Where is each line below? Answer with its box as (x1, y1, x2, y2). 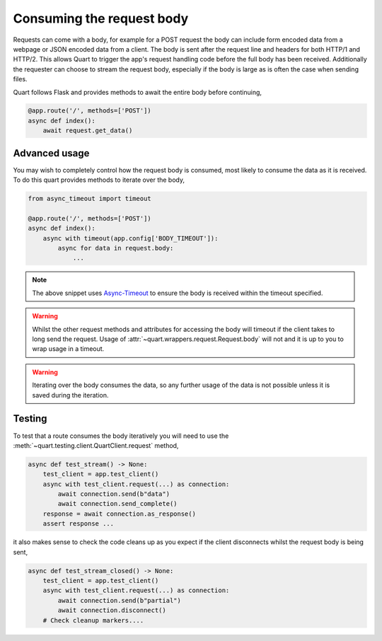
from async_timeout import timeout (28, 195, 151, 203)
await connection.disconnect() (57, 606, 166, 615)
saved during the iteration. (32, 391, 109, 399)
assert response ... (42, 520, 115, 528)
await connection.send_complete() (57, 499, 178, 508)
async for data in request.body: (57, 244, 174, 253)
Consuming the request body (13, 11, 189, 26)
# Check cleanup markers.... (42, 616, 144, 624)
